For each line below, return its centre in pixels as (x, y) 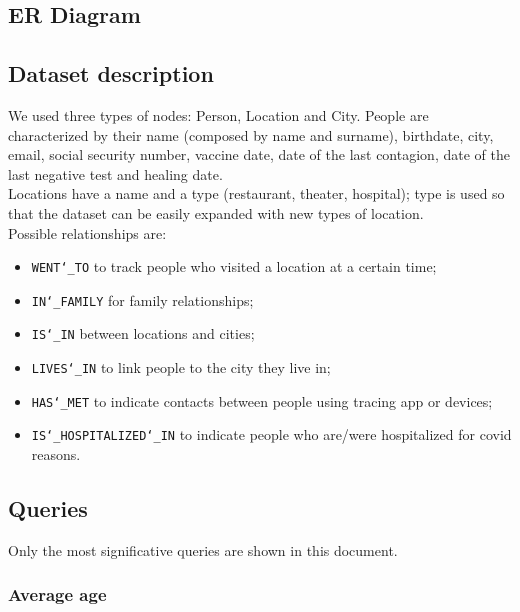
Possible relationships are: (87, 232)
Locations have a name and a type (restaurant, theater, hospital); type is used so (256, 193)
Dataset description (111, 73)
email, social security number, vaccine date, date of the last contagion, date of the (259, 154)
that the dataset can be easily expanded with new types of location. (216, 212)
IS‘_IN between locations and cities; (143, 333)
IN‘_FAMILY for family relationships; (142, 299)
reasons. (56, 454)
